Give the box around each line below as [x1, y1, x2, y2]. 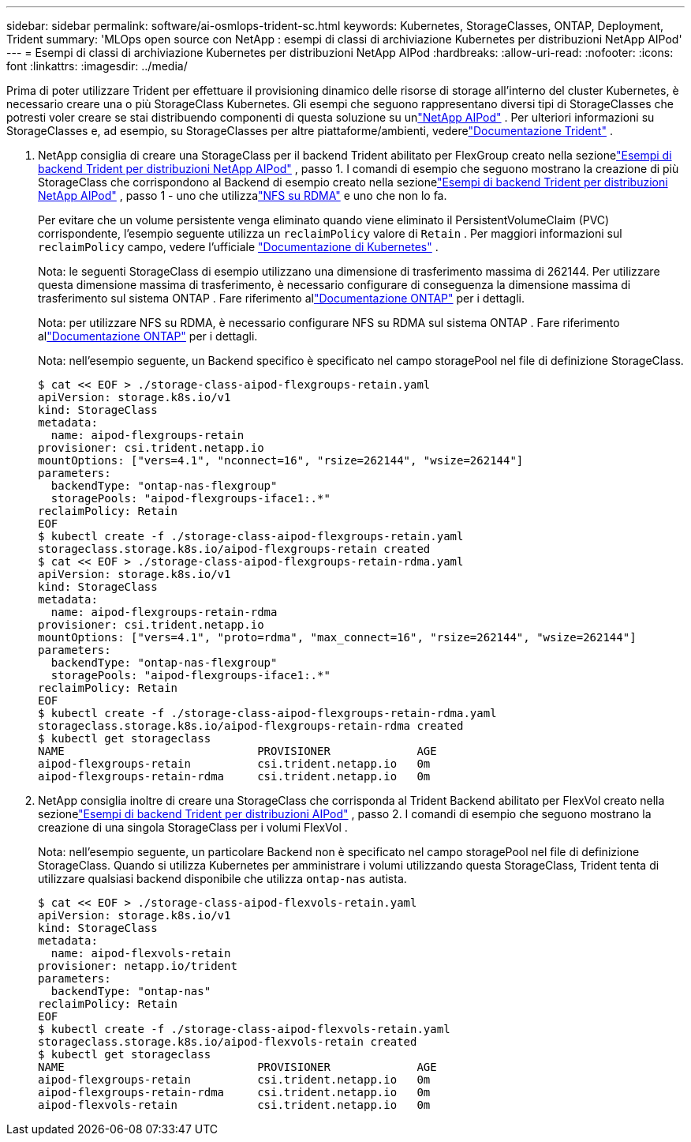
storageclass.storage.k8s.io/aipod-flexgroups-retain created [38, 543, 431, 555]
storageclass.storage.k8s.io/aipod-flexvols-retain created [38, 1035, 417, 1048]
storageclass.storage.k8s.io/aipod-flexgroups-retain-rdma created [38, 719, 464, 732]
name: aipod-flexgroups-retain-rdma [50, 606, 278, 618]
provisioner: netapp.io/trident [38, 960, 237, 972]
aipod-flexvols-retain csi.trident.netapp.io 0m [38, 1099, 431, 1111]
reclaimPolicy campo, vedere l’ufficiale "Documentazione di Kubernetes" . [38, 240, 439, 254]
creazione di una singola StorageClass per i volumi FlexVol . [38, 821, 348, 834]
